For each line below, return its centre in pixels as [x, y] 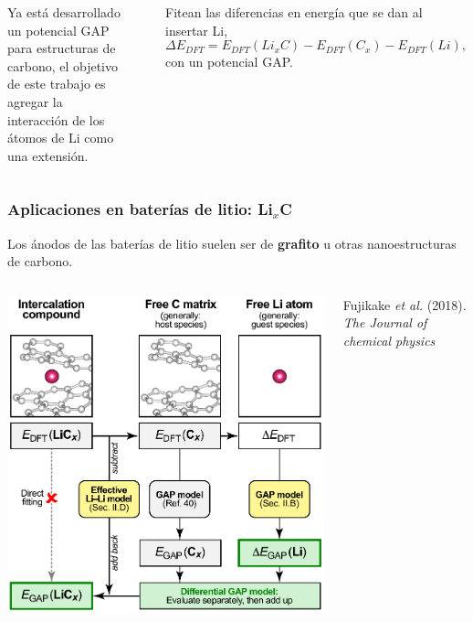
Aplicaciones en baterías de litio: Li [140, 209]
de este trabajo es [57, 84]
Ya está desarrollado [64, 12]
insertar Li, [197, 30]
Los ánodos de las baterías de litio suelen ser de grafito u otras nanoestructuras [232, 243]
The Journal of [385, 322]
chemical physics [389, 340]
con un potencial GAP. [229, 62]
